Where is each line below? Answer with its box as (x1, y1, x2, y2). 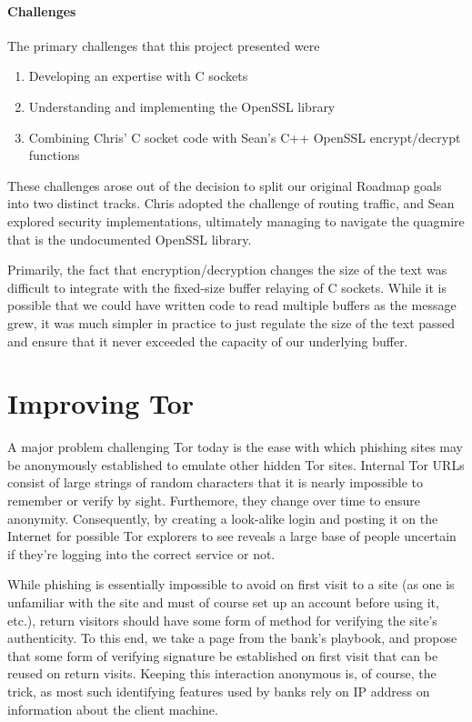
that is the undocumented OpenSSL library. (7, 229, 252, 248)
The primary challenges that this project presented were (7, 35, 320, 55)
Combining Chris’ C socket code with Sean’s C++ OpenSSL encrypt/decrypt (28, 127, 461, 146)
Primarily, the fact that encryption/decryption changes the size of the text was (7, 260, 447, 279)
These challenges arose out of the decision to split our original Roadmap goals (7, 175, 442, 195)
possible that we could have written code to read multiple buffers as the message (7, 296, 457, 315)
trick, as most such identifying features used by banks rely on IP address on (7, 681, 430, 700)
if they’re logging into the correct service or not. (7, 544, 276, 563)
